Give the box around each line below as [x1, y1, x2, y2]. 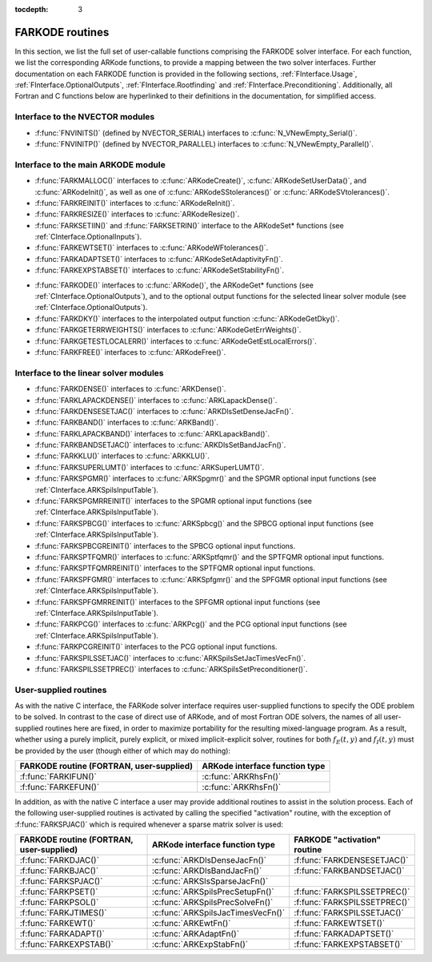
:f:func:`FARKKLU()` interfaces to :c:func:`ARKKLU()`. [34, 451, 210, 461]
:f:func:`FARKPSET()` [19, 886, 98, 897]
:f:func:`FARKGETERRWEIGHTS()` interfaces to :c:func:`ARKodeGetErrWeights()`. [34, 325, 302, 335]
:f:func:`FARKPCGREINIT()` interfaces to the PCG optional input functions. [34, 642, 278, 652]
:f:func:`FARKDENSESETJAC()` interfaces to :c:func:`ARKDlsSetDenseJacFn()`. [34, 406, 294, 416]
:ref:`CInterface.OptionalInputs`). [34, 232, 142, 242]
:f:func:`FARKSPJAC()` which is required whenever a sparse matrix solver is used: [14, 819, 284, 829]
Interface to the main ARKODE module [14, 159, 166, 170]
